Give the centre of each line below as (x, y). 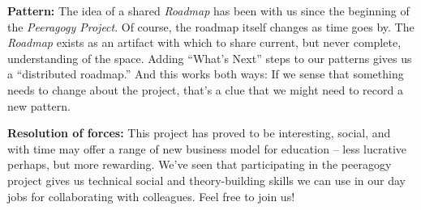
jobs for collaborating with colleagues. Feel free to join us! (151, 196)
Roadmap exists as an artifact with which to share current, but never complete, (204, 42)
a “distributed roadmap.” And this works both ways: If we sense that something (206, 74)
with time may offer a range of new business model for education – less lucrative (207, 148)
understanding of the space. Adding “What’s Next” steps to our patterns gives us (210, 58)
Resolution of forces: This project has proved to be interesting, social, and (199, 133)
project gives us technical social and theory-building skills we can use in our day (206, 180)
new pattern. (39, 105)
